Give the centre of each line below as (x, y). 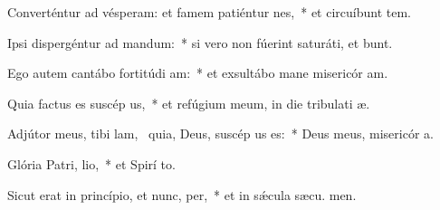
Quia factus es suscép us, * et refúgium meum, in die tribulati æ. (189, 103)
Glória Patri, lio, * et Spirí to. (91, 163)
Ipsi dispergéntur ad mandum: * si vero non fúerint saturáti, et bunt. (200, 42)
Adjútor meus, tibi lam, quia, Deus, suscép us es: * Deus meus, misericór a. (220, 134)
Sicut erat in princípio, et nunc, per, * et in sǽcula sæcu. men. (182, 194)
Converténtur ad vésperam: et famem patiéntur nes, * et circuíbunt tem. (209, 12)
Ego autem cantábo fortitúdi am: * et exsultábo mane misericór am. (198, 73)
